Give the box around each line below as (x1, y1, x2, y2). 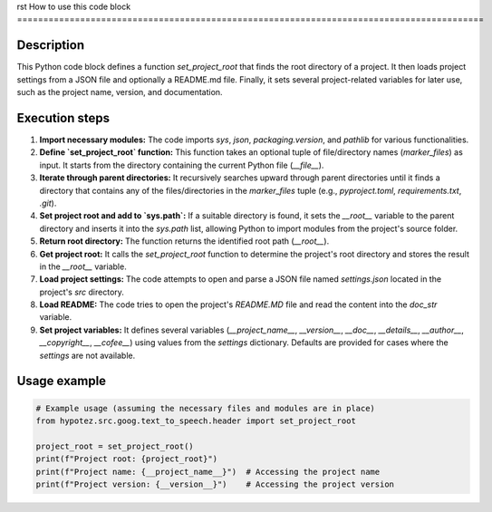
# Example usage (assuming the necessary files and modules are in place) (35, 403, 376, 413)
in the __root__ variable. (39, 261, 127, 272)
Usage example (16, 373, 107, 389)
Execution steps (16, 110, 111, 126)
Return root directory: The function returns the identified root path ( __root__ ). (39, 236, 330, 246)
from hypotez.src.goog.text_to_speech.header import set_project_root (35, 416, 357, 426)
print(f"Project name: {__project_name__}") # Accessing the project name (35, 467, 381, 477)
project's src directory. (39, 286, 124, 297)
